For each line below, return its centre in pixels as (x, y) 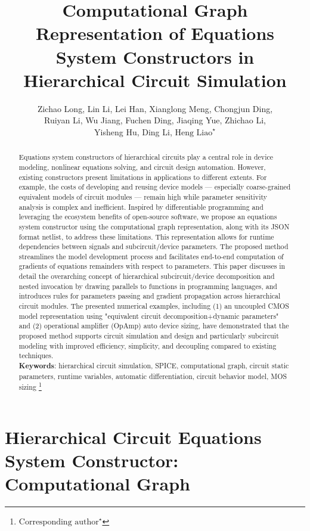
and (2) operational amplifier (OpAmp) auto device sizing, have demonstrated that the (154, 326)
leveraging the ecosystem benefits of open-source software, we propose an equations (148, 217)
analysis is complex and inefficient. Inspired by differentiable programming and (141, 206)
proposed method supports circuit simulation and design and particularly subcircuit (149, 336)
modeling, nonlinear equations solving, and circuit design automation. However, (142, 167)
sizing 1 (30, 386)
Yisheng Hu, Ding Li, (133, 131)
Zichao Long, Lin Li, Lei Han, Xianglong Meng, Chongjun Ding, (155, 108)
